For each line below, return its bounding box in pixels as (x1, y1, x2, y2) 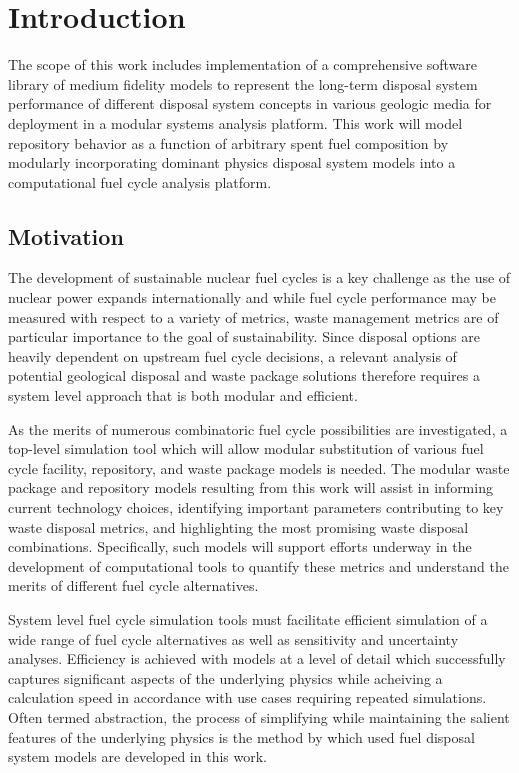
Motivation (8, 220, 124, 251)
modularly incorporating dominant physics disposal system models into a (8, 152, 456, 173)
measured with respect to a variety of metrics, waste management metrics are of (8, 306, 499, 327)
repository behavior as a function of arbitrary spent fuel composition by (8, 132, 449, 153)
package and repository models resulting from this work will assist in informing (8, 477, 493, 498)
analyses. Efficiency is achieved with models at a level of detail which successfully (8, 648, 506, 669)
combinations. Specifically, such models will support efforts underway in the (8, 536, 472, 557)
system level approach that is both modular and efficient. (8, 385, 358, 406)
